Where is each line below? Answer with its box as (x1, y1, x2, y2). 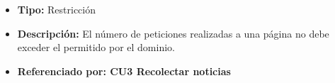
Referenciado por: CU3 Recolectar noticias (17, 63, 231, 78)
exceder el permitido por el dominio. (17, 40, 175, 55)
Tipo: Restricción (17, 2, 96, 16)
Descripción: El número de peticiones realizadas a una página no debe (17, 26, 329, 40)
